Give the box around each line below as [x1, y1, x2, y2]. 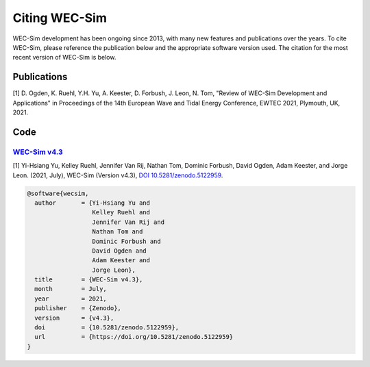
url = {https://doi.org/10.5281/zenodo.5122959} [34, 333, 234, 341]
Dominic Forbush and [92, 237, 161, 245]
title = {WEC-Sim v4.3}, [34, 276, 143, 283]
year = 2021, [34, 294, 108, 303]
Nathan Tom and [92, 228, 143, 236]
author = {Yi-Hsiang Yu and [34, 199, 151, 207]
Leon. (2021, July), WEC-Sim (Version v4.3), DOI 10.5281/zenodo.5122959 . [12, 171, 223, 179]
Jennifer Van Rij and [92, 218, 164, 226]
